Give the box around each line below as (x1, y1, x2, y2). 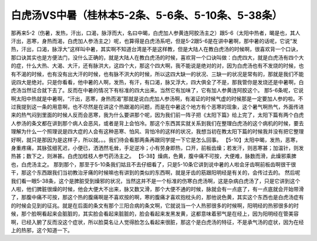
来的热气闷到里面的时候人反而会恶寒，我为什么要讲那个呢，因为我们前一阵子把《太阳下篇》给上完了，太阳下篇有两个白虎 (11, 112, 304, 119)
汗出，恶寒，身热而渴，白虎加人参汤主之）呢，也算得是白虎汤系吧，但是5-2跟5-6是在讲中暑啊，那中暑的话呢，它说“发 (11, 37, 298, 44)
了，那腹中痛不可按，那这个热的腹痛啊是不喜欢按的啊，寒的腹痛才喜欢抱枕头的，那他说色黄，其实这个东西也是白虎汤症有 (11, 194, 304, 201)
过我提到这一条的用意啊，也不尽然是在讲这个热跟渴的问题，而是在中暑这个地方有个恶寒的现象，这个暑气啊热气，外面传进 (11, 103, 304, 111)
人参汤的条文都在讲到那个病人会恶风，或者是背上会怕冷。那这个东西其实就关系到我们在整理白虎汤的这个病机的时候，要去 (11, 119, 304, 126)
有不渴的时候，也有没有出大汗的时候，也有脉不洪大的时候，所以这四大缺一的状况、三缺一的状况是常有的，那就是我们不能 (11, 71, 304, 78)
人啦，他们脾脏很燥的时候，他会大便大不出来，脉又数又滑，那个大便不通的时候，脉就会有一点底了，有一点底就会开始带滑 (11, 185, 304, 192)
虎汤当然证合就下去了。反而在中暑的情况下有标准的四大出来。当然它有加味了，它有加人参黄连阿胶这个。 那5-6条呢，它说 (11, 87, 304, 94)
